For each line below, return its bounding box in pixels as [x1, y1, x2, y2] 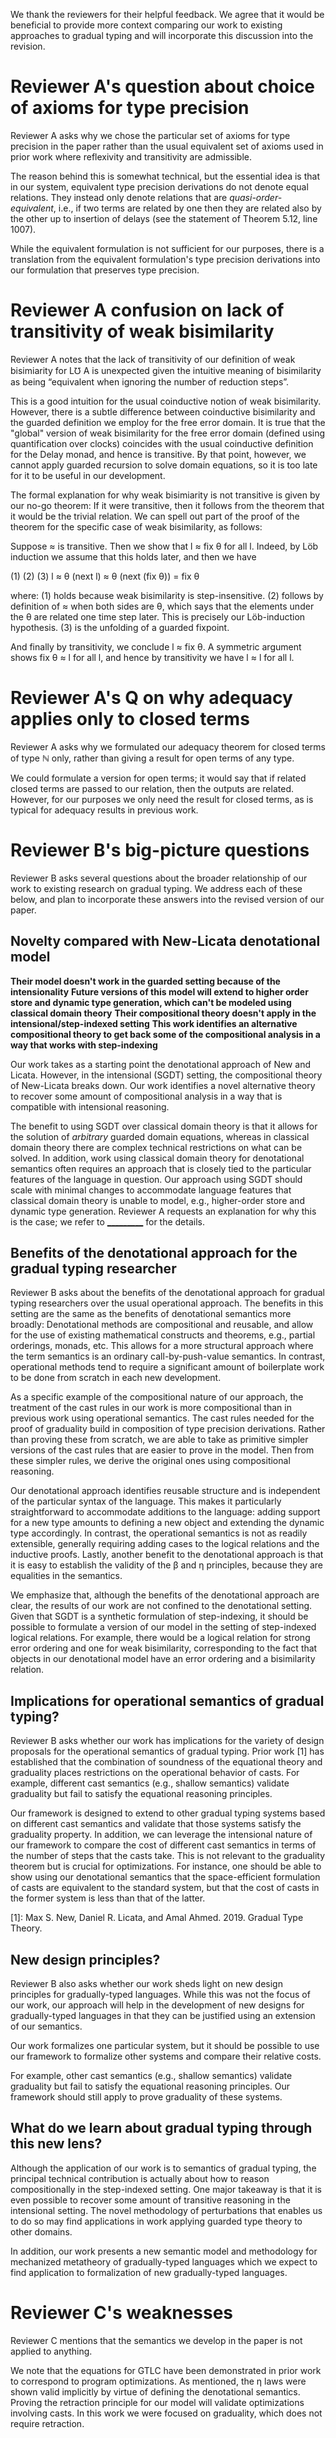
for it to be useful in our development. [10, 469, 166, 481]
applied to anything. [10, 2345, 93, 2357]
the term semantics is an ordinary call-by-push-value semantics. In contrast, [10, 1350, 326, 1363]
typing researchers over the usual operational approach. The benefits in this [10, 1297, 324, 1309]
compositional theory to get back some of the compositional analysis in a [10, 1028, 321, 1040]
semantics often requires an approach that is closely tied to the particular [10, 1162, 312, 1174]
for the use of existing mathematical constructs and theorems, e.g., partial [10, 1329, 316, 1341]
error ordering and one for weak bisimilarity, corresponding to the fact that [10, 1642, 318, 1654]
